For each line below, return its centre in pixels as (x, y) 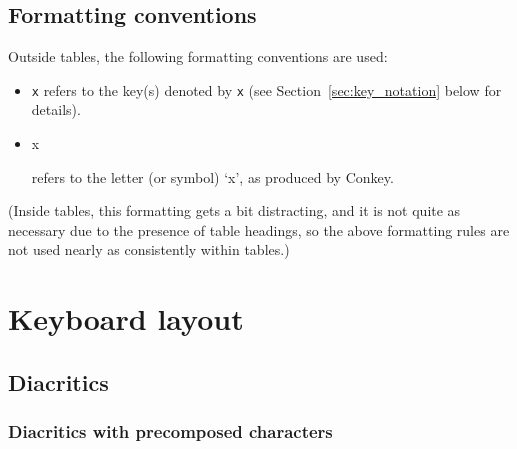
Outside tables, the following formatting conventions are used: (198, 56)
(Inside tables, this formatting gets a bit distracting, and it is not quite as (234, 210)
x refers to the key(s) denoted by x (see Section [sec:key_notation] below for (266, 89)
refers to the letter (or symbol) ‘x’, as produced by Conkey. (212, 176)
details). (56, 109)
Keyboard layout (126, 318)
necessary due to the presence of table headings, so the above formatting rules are (259, 229)
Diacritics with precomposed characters (170, 431)
